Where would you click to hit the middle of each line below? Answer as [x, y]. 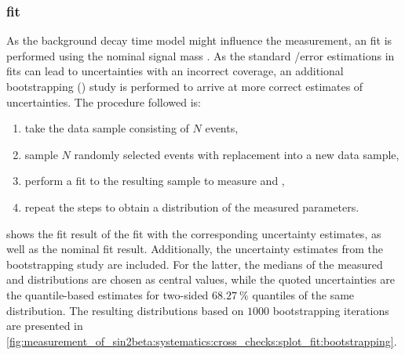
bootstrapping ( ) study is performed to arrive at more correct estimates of [185, 86]
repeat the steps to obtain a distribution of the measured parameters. [192, 206]
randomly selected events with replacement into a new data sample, [237, 154]
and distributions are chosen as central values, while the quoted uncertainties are [201, 279]
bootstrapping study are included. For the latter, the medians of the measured [195, 264]
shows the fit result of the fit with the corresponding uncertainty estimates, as [194, 233]
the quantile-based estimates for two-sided [108, 294]
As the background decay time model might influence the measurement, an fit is [199, 40]
